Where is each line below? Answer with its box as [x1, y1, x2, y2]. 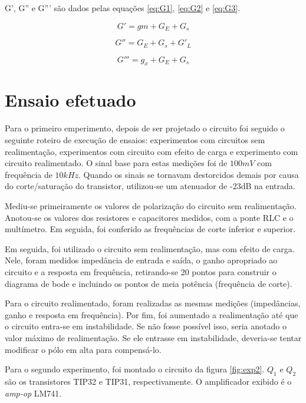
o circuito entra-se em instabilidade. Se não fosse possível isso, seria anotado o [5, 320, 287, 332]
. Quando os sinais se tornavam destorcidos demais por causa [78, 168, 299, 180]
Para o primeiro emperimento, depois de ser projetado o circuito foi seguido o [5, 122, 285, 134]
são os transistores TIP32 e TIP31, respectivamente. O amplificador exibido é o [5, 375, 292, 387]
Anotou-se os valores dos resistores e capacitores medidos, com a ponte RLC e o [5, 211, 294, 223]
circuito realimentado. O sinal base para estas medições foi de [5, 157, 228, 169]
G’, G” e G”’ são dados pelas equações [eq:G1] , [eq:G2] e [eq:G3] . [5, 2, 241, 14]
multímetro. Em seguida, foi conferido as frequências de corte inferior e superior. [5, 223, 295, 235]
